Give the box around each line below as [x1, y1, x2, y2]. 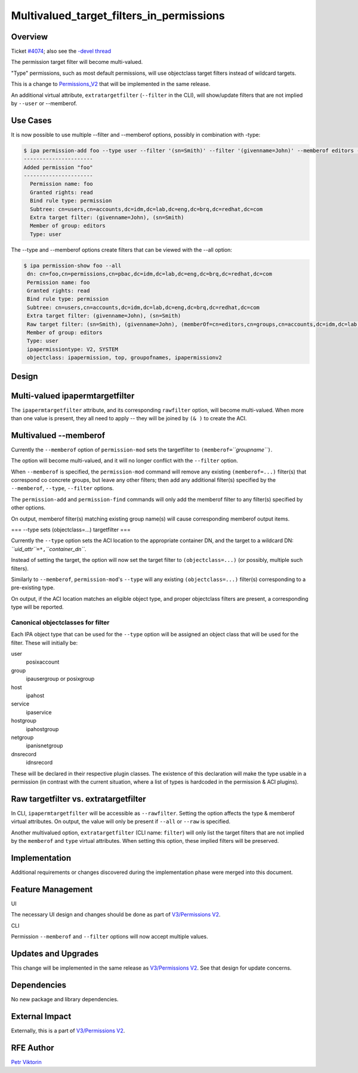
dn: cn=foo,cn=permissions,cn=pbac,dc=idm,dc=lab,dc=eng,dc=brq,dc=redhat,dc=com [27, 271, 273, 277]
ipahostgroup [26, 725, 59, 732]
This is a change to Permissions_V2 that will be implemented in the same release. [11, 81, 211, 88]
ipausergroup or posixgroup [26, 675, 95, 683]
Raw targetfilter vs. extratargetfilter [11, 794, 146, 804]
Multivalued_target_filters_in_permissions [11, 9, 225, 22]
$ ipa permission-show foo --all [23, 262, 122, 269]
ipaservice [26, 708, 52, 716]
